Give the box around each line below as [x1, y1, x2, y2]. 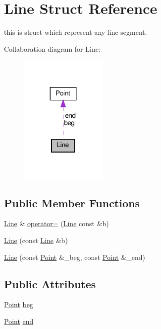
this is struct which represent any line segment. [4, 27, 147, 37]
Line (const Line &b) [4, 235, 68, 246]
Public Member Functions [4, 195, 140, 210]
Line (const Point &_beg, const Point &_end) [4, 251, 146, 262]
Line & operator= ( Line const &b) [4, 218, 109, 229]
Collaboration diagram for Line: [4, 43, 101, 54]
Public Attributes [4, 276, 96, 291]
